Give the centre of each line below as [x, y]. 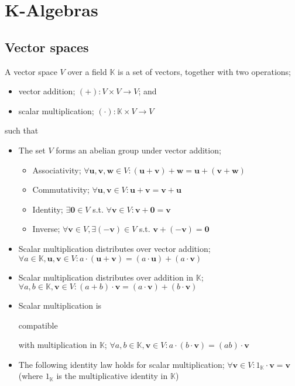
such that [22, 130]
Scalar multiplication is [60, 305]
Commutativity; [61, 189]
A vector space [31, 71]
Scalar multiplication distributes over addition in [106, 277]
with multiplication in [58, 345]
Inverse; [46, 229]
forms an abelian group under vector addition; [138, 150]
